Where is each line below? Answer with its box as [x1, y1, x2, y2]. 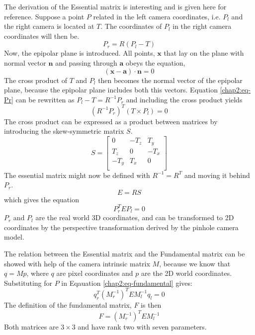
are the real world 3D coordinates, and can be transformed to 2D [35, 212, 234, 223]
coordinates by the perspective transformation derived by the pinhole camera [4, 222, 239, 232]
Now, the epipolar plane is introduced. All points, [4, 48, 155, 58]
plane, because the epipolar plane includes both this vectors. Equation [4, 84, 218, 95]
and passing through [55, 57, 117, 68]
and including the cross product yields [126, 94, 243, 104]
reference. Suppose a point [4, 11, 85, 21]
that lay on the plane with [164, 48, 244, 58]
